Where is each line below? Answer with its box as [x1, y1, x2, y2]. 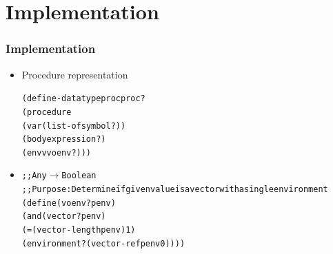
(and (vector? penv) [21, 211, 106, 222]
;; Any [21, 171, 47, 181]
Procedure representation [21, 67, 128, 81]
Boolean [61, 171, 97, 181]
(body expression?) [21, 134, 106, 145]
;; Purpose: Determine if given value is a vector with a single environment [21, 184, 328, 195]
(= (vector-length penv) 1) [21, 225, 136, 235]
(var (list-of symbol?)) [21, 120, 126, 131]
